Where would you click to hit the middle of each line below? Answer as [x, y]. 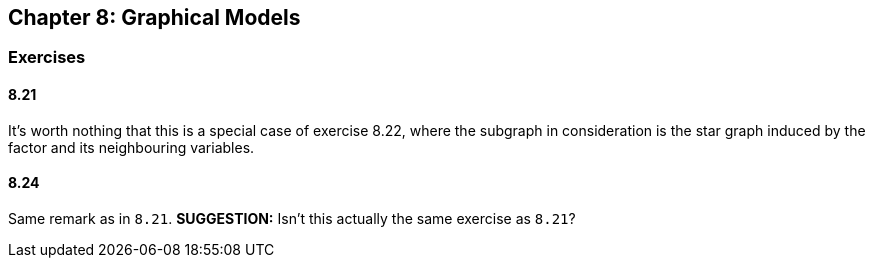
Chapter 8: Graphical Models [154, 17]
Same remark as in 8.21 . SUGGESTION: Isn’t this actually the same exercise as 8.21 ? [292, 218]
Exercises [47, 57]
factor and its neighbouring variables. [131, 147]
